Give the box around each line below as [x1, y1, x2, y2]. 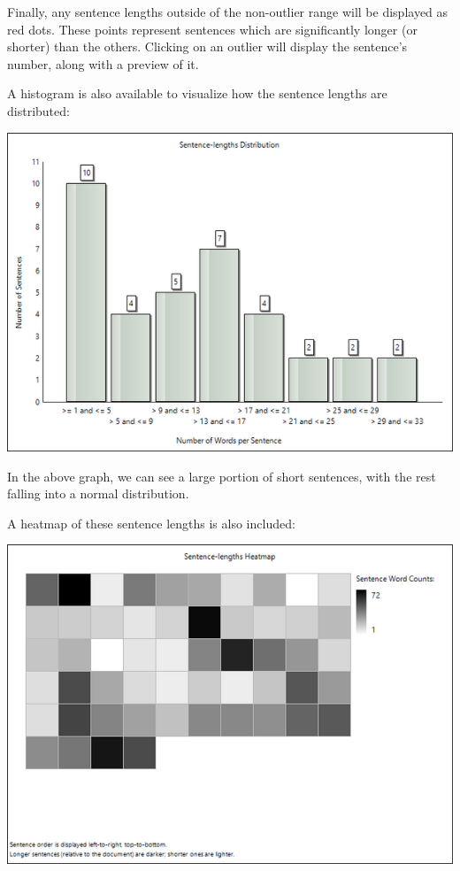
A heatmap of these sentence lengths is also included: [7, 513, 295, 532]
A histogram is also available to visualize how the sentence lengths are [7, 84, 387, 103]
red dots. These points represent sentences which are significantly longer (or [7, 19, 418, 38]
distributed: [7, 101, 70, 119]
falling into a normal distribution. [7, 484, 189, 503]
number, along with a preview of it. [7, 54, 199, 73]
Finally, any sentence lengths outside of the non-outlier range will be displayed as [7, 3, 448, 20]
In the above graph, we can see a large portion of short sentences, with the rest [7, 466, 436, 485]
